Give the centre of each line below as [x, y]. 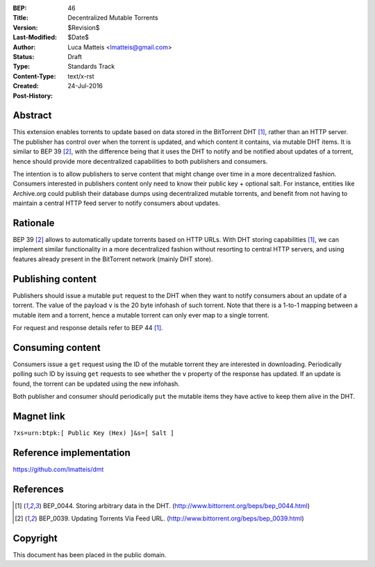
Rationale [34, 223]
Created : [26, 86]
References [38, 489]
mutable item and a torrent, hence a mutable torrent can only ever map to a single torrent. [141, 315]
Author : [24, 47]
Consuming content [57, 347]
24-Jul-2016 [85, 86]
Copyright [35, 538]
